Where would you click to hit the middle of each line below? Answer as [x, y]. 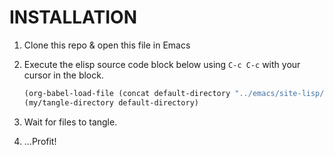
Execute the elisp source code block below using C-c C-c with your [162, 64]
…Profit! [40, 141]
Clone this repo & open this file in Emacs [107, 45]
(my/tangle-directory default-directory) [111, 102]
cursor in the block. [63, 75]
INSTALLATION [73, 17]
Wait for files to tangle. [70, 122]
